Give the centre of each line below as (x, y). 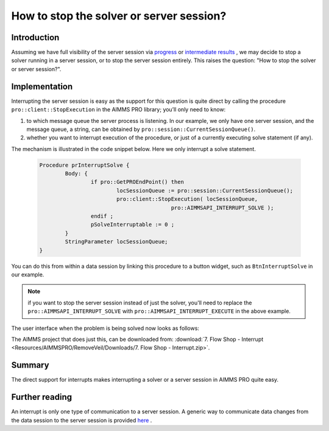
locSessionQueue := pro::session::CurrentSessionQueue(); (205, 191)
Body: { (76, 174)
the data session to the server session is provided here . (82, 420)
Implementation (42, 86)
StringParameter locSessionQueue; (116, 242)
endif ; (102, 216)
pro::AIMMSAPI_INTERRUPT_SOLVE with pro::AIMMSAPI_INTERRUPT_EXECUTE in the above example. (159, 311)
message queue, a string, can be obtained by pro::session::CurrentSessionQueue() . (141, 129)
